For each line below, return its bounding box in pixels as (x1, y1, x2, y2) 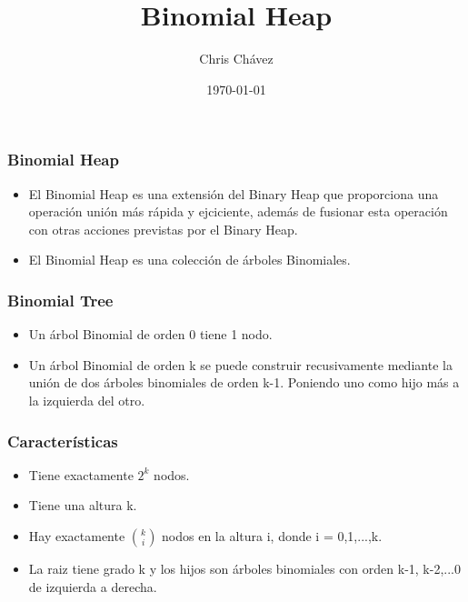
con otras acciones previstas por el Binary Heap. (28, 219, 298, 238)
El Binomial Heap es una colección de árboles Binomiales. (28, 250, 351, 269)
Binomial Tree (7, 288, 114, 311)
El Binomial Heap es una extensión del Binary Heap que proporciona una (28, 184, 439, 203)
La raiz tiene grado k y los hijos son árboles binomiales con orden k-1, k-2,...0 (28, 558, 461, 577)
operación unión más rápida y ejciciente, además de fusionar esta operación (28, 202, 448, 221)
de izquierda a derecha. (28, 577, 157, 596)
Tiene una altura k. (28, 496, 137, 515)
